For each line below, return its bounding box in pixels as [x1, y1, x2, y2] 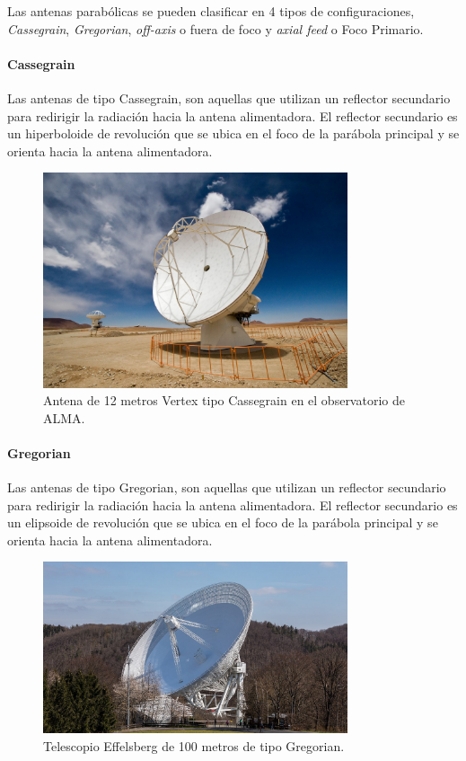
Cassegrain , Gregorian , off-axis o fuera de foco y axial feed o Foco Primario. [7, 19, 424, 38]
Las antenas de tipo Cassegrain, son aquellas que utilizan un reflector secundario [7, 88, 451, 107]
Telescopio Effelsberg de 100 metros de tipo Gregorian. [43, 736, 345, 755]
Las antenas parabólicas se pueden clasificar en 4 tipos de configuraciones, [7, 2, 415, 20]
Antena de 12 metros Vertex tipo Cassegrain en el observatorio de [43, 391, 405, 410]
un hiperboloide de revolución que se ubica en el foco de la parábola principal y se [7, 124, 460, 143]
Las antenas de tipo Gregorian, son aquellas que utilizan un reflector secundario [7, 478, 446, 497]
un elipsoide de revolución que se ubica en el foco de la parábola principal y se [7, 513, 438, 532]
